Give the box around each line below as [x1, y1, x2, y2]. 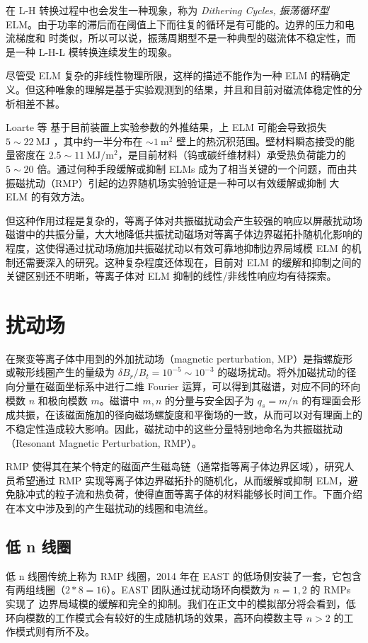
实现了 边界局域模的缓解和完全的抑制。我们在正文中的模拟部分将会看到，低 [6, 596, 356, 610]
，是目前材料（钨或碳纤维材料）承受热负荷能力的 [117, 147, 346, 162]
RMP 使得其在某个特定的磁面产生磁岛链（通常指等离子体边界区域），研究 [6, 459, 345, 474]
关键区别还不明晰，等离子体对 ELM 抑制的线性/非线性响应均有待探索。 [6, 268, 337, 283]
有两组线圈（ [6, 582, 65, 597]
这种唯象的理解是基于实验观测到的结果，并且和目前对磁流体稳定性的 [35, 81, 352, 96]
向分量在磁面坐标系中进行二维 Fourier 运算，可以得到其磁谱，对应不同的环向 [6, 379, 361, 393]
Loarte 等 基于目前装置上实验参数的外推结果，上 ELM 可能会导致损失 [6, 120, 327, 135]
